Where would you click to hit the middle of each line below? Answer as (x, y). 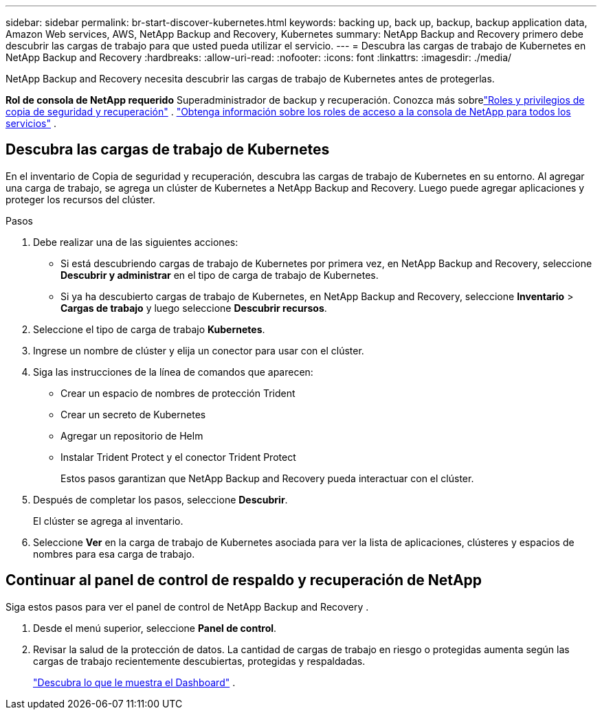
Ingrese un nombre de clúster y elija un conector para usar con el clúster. (199, 350)
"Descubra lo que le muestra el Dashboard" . (134, 682)
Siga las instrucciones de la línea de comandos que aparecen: (173, 372)
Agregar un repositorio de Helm (132, 435)
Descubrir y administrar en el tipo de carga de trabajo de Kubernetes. (220, 275)
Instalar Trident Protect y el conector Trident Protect (178, 457)
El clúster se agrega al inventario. (108, 521)
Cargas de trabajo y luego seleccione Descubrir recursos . (194, 308)
